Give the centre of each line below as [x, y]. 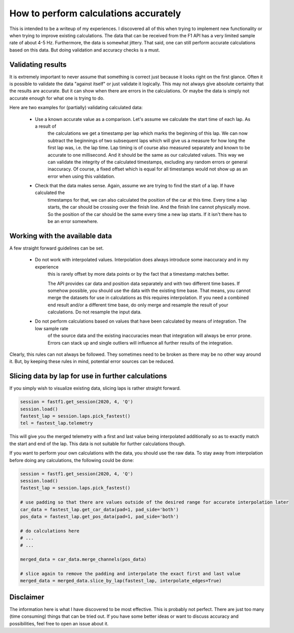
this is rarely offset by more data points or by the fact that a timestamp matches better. [138, 274]
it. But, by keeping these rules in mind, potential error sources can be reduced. [92, 361]
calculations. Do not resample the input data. [95, 312]
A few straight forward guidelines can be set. [57, 248]
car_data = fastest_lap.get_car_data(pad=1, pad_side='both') [99, 509]
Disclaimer [27, 597]
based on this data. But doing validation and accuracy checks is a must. [85, 50]
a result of [46, 126]
